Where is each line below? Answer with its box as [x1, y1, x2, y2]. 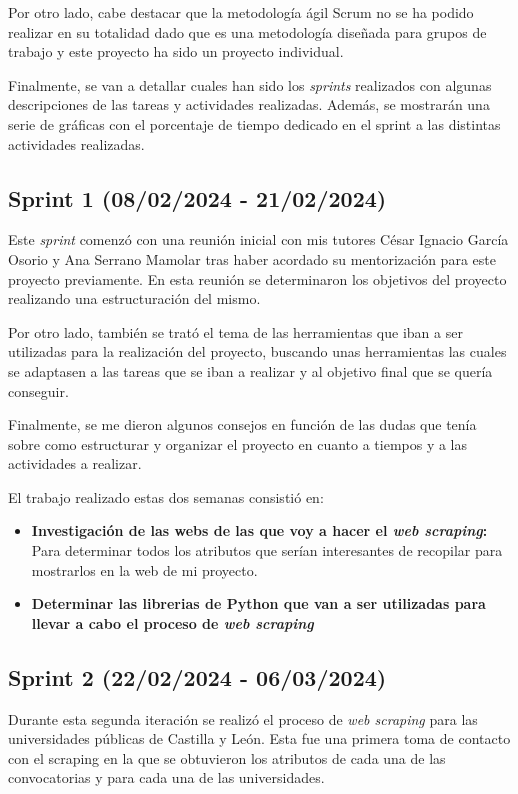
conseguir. [8, 380, 69, 401]
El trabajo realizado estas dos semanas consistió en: [8, 486, 324, 507]
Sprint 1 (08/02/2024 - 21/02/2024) [8, 182, 387, 213]
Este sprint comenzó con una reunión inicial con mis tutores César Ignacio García [8, 229, 509, 250]
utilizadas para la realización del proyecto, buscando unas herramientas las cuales [8, 341, 507, 362]
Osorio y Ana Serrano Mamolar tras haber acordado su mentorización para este [8, 248, 496, 269]
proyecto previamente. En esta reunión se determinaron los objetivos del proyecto [8, 268, 507, 289]
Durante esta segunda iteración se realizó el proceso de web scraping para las [8, 708, 478, 729]
